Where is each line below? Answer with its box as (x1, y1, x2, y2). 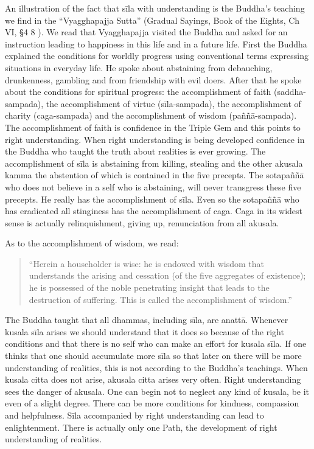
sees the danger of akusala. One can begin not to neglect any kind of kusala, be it (5, 385, 310, 397)
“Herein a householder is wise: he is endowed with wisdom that (29, 257, 264, 270)
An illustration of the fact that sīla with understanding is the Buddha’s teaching (5, 2, 305, 14)
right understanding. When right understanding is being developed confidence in (5, 133, 305, 145)
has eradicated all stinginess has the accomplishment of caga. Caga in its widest (5, 204, 303, 217)
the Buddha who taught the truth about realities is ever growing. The (5, 145, 266, 158)
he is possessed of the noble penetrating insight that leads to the (29, 281, 270, 294)
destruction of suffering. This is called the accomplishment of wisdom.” (29, 293, 292, 305)
